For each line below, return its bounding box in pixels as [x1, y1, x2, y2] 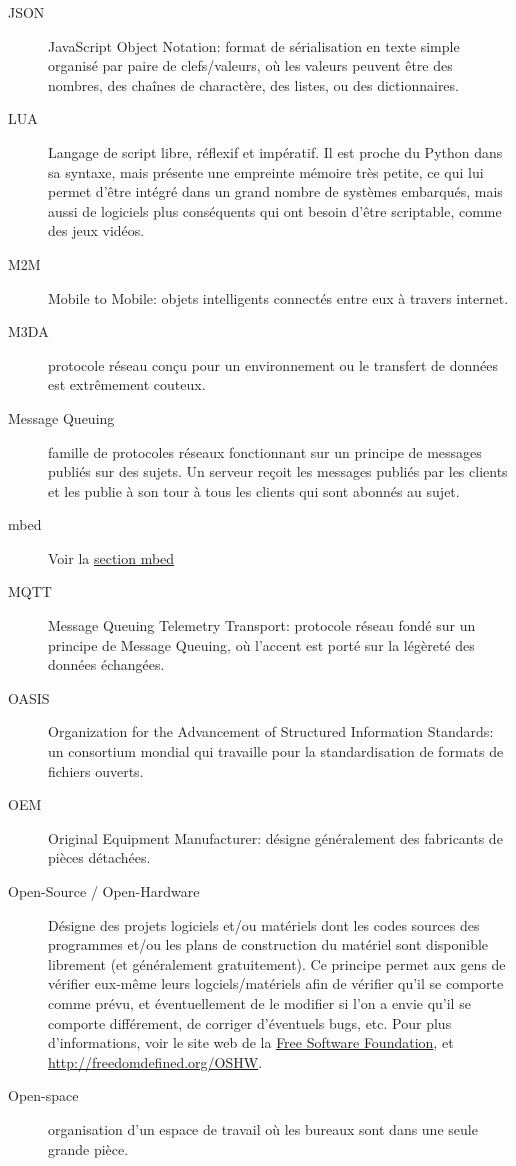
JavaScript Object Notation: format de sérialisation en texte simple [48, 35, 460, 56]
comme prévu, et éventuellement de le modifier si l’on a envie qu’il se [48, 992, 471, 1013]
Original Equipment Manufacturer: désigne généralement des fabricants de [48, 827, 503, 848]
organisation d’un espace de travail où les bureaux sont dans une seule [48, 1118, 478, 1139]
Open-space [8, 1085, 79, 1106]
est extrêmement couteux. [48, 374, 206, 395]
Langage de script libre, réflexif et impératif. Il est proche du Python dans [48, 141, 503, 162]
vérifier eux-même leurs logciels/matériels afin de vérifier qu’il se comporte [48, 973, 504, 994]
